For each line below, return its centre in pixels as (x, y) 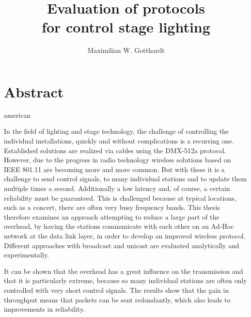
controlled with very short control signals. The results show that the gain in (117, 290)
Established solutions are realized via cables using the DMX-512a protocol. (115, 150)
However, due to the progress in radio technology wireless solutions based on (118, 160)
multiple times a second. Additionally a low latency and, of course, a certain (117, 188)
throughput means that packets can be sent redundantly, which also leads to (117, 299)
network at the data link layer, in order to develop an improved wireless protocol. (125, 235)
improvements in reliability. (45, 309)
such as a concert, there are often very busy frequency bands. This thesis (112, 207)
